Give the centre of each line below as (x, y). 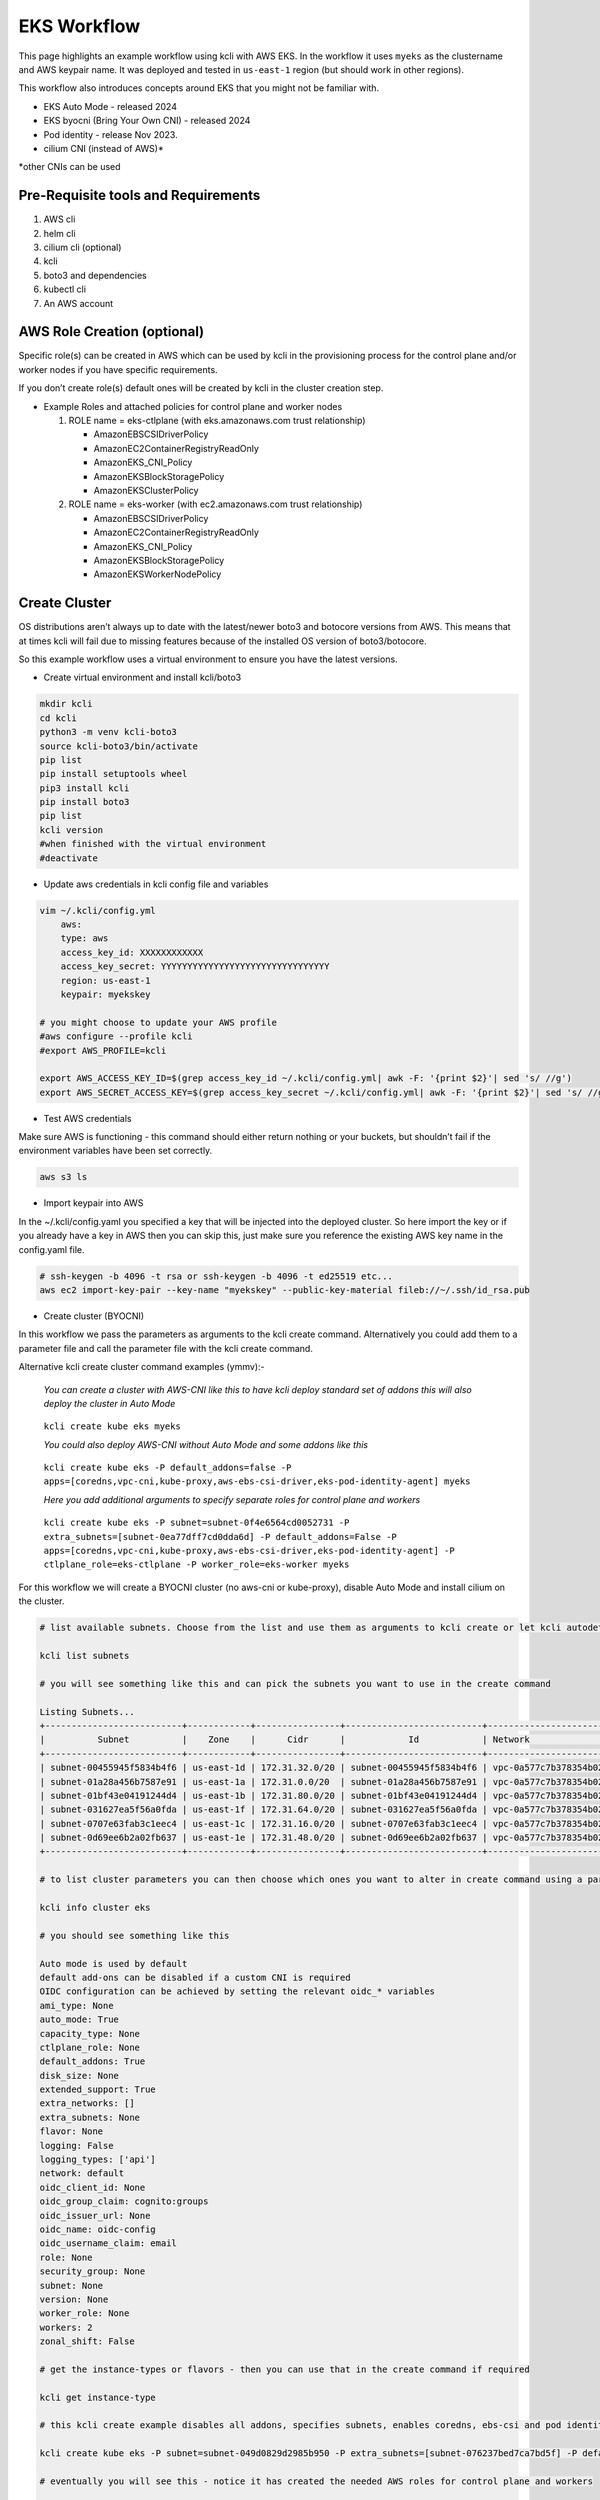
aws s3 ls (63, 1177)
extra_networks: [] (87, 2103)
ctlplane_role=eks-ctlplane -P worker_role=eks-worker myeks (196, 1564)
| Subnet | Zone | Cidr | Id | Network (284, 1739)
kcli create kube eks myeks (112, 1426)
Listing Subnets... (87, 1711)
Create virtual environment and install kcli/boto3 (142, 677)
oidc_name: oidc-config (98, 2229)
